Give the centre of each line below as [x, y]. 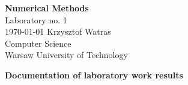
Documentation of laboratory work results [94, 75]
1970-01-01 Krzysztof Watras [58, 31]
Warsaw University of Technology [66, 55]
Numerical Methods [47, 8]
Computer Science [38, 43]
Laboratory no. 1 [36, 19]
